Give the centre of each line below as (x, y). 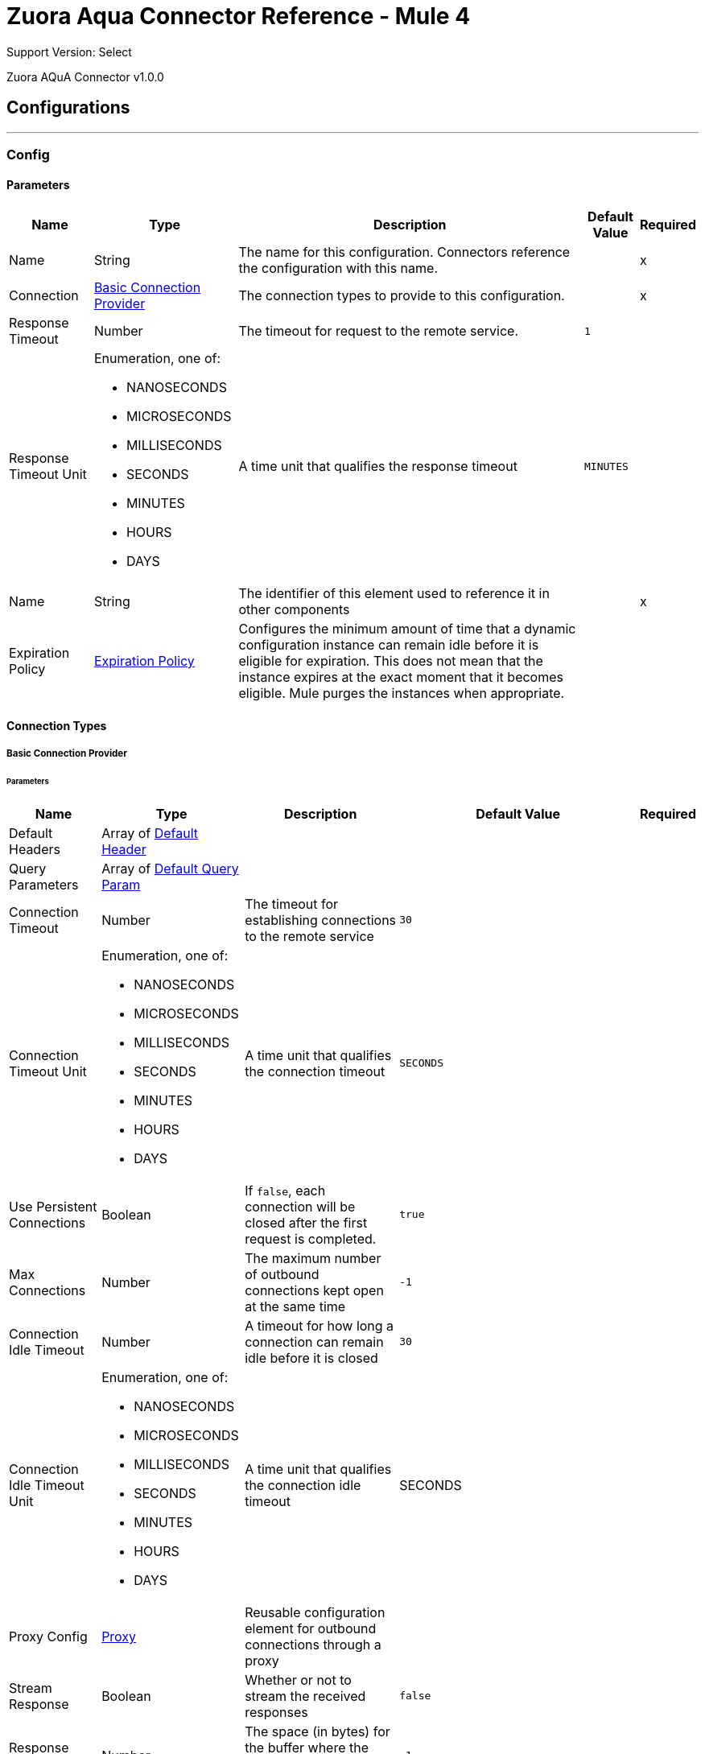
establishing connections (321, 920)
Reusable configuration (315, 1612)
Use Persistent (53, 1206)
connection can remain (314, 1341)
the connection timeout (315, 1071)
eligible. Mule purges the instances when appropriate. (402, 693)
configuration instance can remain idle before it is (389, 645)
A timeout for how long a (320, 1325)
